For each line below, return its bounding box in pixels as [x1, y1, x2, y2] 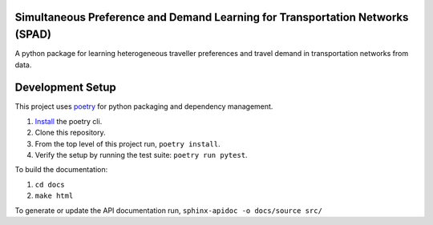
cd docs [34, 180, 66, 189]
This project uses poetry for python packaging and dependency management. [14, 102, 273, 111]
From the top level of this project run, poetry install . [34, 139, 221, 148]
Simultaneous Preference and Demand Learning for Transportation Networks [14, 10, 409, 24]
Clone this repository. [34, 128, 106, 138]
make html [34, 191, 74, 200]
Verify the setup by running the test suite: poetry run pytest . [34, 150, 248, 159]
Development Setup [14, 81, 116, 94]
